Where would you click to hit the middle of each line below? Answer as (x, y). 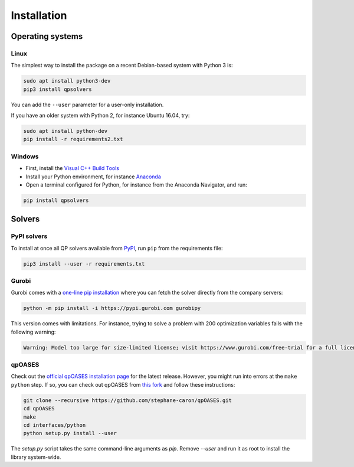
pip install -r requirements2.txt (73, 139)
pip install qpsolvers (56, 200)
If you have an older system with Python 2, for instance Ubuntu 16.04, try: (100, 116)
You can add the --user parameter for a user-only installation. (87, 104)
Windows (25, 156)
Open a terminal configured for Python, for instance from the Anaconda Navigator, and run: (136, 184)
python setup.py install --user (70, 433)
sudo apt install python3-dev (67, 81)
